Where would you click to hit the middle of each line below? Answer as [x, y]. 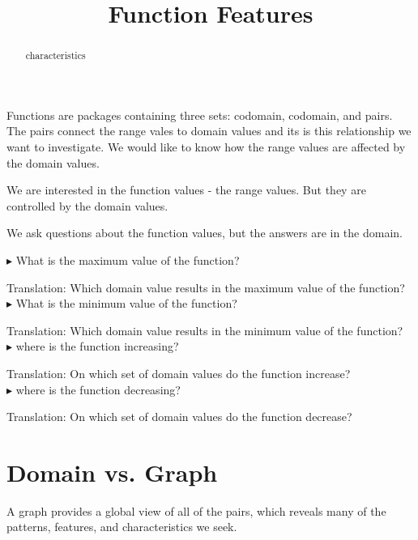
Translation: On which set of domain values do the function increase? [179, 373]
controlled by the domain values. [87, 205]
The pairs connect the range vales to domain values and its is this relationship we [209, 131]
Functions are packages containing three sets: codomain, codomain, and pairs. [200, 115]
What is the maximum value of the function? [128, 259]
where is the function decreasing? [98, 389]
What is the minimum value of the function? [126, 303]
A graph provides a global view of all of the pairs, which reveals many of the [196, 510]
